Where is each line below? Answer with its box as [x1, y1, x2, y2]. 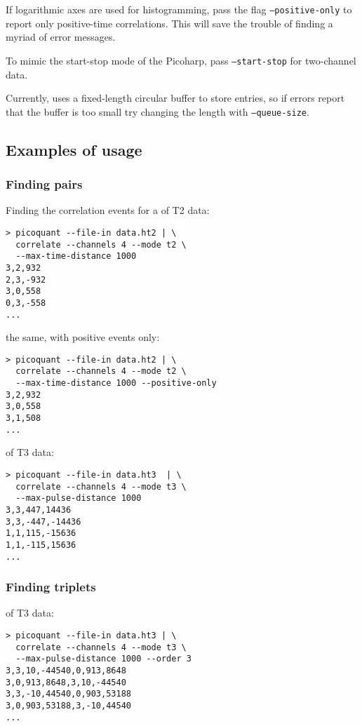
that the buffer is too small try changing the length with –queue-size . [6, 104, 309, 119]
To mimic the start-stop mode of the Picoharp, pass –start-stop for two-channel [6, 53, 356, 67]
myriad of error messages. [6, 29, 116, 44]
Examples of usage [6, 138, 142, 160]
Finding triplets [6, 578, 96, 596]
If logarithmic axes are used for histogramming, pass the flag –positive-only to [6, 2, 352, 16]
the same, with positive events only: [6, 330, 160, 344]
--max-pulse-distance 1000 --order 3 [15, 654, 192, 664]
